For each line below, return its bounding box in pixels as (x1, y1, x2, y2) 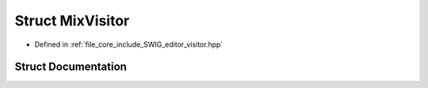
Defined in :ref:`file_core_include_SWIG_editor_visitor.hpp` (34, 40, 224, 49)
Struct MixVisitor (14, 12, 130, 29)
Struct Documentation (14, 60, 127, 74)
